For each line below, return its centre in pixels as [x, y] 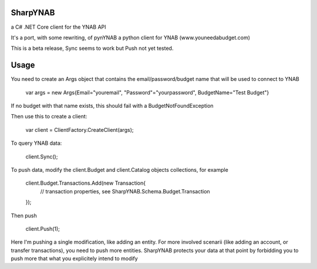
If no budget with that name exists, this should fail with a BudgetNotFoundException [112, 105]
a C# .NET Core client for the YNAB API [58, 27]
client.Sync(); [42, 156]
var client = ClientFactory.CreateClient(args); [80, 130]
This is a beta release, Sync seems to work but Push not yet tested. [92, 48]
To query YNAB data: [36, 143]
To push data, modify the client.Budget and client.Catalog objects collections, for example [119, 169]
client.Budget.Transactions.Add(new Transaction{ [86, 183]
